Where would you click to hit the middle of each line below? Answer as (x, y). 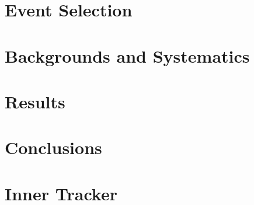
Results (35, 101)
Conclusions (53, 147)
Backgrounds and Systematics (127, 55)
